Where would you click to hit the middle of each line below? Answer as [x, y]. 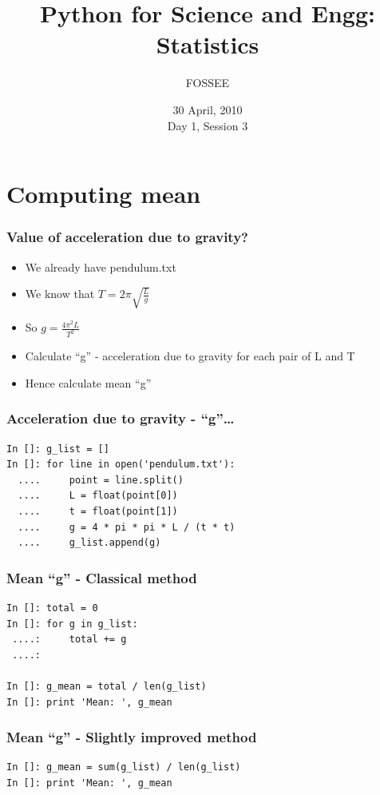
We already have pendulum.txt [101, 266]
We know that [60, 294]
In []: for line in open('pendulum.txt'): [121, 465]
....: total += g [69, 640]
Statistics [208, 44]
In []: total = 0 [52, 608]
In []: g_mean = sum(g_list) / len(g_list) [124, 767]
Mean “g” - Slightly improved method [132, 737]
